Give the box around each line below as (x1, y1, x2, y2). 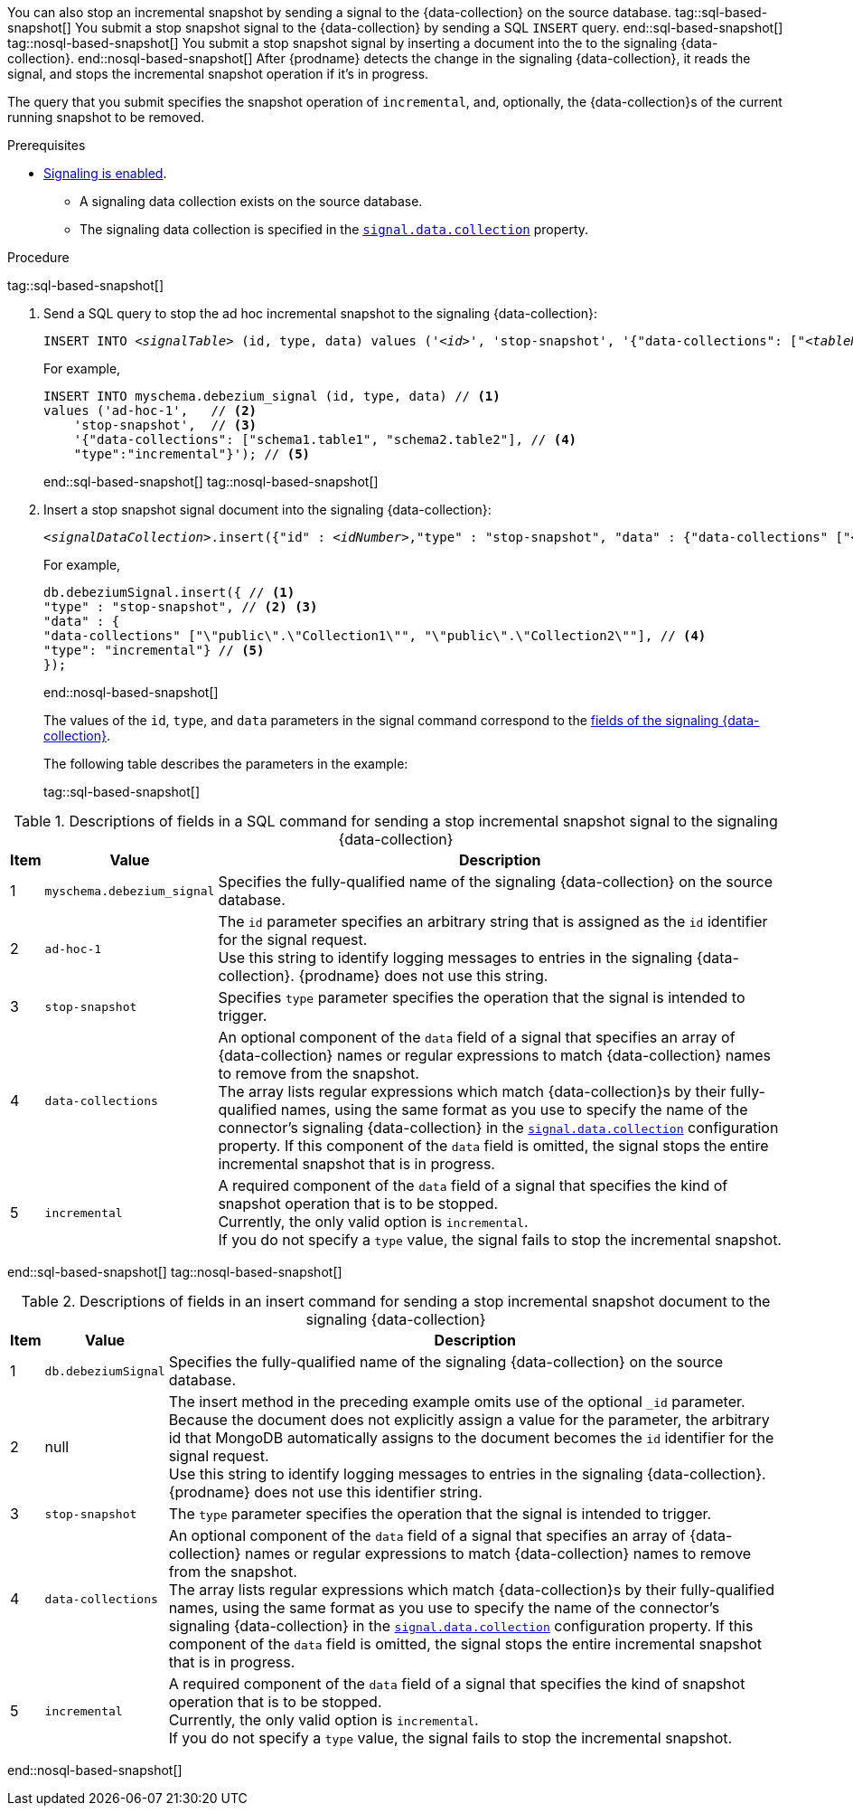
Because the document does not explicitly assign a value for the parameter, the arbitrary (168, 1411, 770, 1429)
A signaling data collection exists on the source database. (80, 194, 423, 209)
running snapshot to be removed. (7, 109, 205, 125)
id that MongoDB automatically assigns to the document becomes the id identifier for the (168, 1429, 774, 1447)
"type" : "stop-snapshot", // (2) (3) (43, 600, 318, 614)
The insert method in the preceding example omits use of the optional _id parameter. (168, 1393, 745, 1411)
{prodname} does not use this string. (298, 967, 548, 985)
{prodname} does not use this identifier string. (168, 1483, 483, 1501)
